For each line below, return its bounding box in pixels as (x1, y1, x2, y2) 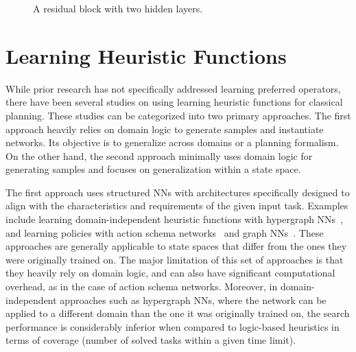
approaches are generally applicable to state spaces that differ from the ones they (5, 239, 347, 253)
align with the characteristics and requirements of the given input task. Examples (5, 198, 348, 213)
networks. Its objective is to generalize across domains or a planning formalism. (5, 135, 339, 150)
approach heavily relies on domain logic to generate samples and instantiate (5, 121, 324, 136)
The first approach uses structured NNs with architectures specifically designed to (5, 185, 350, 199)
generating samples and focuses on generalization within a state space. (5, 162, 301, 176)
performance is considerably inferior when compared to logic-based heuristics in (5, 319, 340, 333)
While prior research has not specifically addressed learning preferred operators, (5, 81, 341, 95)
